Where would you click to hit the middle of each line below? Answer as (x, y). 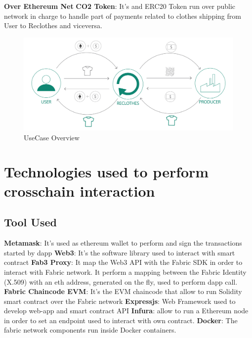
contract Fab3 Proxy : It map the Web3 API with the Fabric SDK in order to (123, 262)
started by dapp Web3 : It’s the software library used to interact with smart (120, 252)
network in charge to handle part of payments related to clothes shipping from (123, 16)
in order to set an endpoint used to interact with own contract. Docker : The (121, 320)
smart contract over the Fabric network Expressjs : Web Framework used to (120, 301)
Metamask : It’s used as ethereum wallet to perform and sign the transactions (123, 243)
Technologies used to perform (106, 171)
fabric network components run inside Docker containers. (90, 330)
